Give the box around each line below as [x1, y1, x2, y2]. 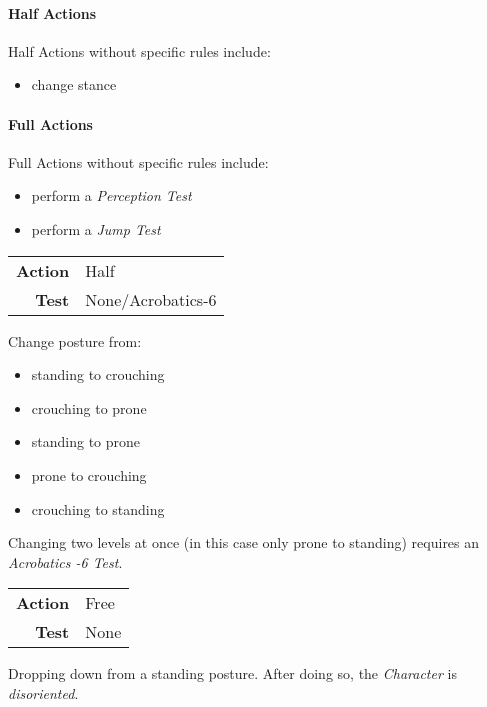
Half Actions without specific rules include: [8, 40, 271, 61]
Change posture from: [8, 330, 142, 351]
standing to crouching [31, 364, 165, 385]
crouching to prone [31, 397, 147, 418]
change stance [31, 74, 117, 95]
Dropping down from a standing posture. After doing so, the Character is [8, 663, 457, 684]
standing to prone [31, 431, 141, 452]
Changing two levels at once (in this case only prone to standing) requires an [8, 532, 480, 553]
